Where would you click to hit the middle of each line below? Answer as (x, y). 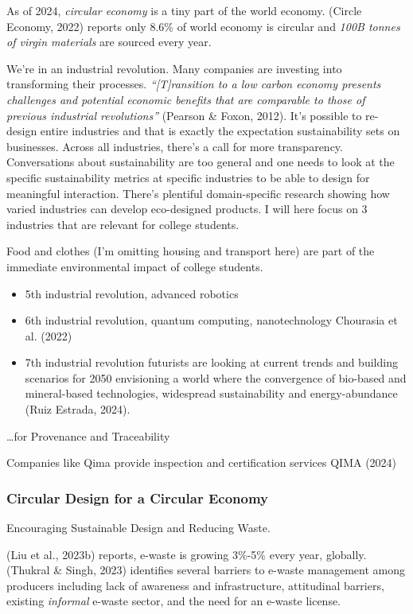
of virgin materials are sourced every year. (109, 42)
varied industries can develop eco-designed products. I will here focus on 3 (187, 209)
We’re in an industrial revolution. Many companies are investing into (174, 68)
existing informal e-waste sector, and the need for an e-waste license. (173, 601)
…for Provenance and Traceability (88, 435)
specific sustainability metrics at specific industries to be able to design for (188, 177)
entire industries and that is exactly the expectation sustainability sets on (220, 131)
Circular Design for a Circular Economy (138, 497)
